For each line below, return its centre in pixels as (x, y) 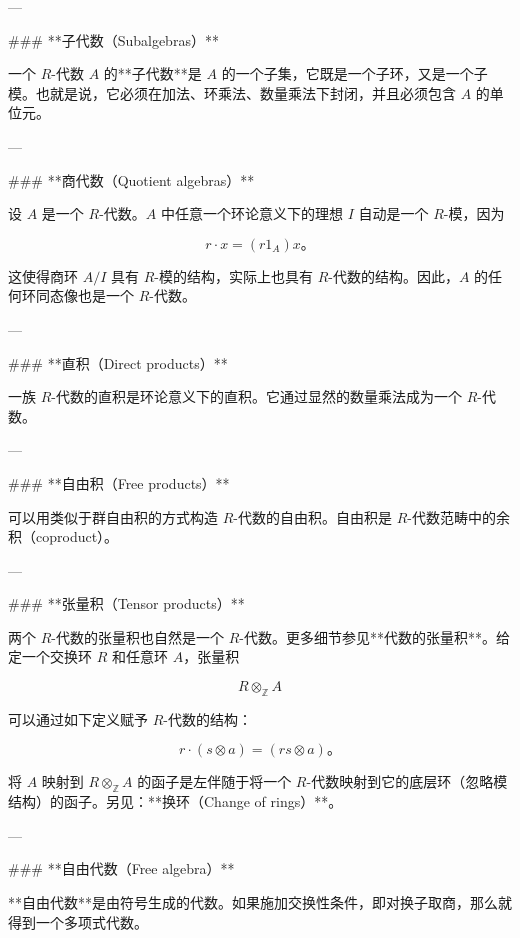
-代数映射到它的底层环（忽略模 (407, 781)
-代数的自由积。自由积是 (312, 516)
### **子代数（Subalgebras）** (113, 39)
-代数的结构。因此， (393, 275)
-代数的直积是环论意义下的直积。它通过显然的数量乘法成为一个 (256, 396)
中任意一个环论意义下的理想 (251, 213)
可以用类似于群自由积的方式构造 (113, 516)
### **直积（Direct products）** (118, 362)
